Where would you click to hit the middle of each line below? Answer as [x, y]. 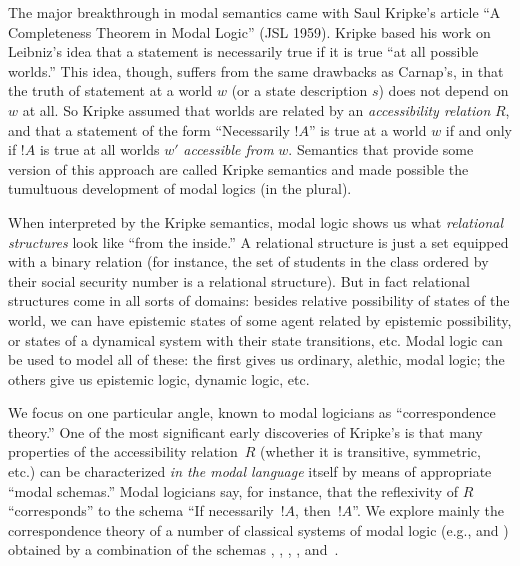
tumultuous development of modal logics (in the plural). [180, 188]
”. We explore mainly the [428, 510]
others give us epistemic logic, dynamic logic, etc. [159, 378]
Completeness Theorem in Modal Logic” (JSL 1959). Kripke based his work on [249, 31]
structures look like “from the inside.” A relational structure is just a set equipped [258, 241]
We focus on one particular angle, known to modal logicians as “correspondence [252, 412]
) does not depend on [443, 90]
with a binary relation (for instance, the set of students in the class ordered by [248, 261]
